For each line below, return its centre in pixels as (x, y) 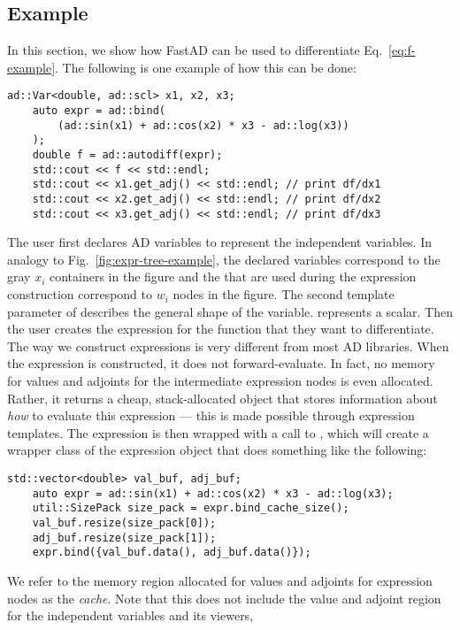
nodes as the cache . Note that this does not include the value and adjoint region (224, 598)
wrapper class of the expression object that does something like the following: (217, 450)
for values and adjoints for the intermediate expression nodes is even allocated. (220, 381)
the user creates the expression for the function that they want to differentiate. (221, 329)
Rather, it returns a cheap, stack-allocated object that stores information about (222, 398)
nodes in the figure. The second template (284, 294)
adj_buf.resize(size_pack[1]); (124, 538)
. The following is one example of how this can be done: (206, 67)
